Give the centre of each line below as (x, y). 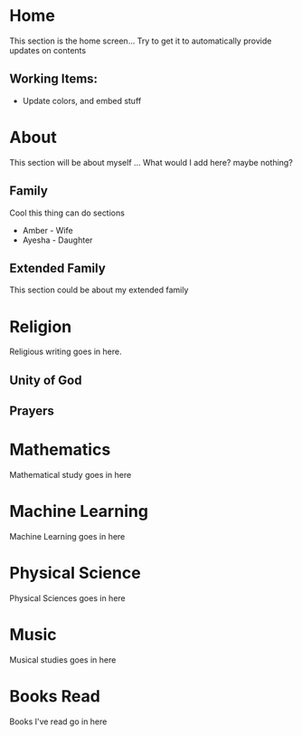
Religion (41, 326)
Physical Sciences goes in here (67, 597)
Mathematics (60, 450)
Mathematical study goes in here (71, 474)
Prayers (32, 411)
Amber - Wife (48, 230)
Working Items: (53, 79)
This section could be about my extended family (99, 290)
